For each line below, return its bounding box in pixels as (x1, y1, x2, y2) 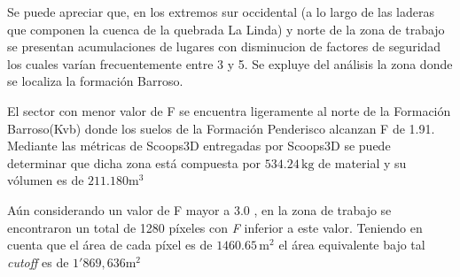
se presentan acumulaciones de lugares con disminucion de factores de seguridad (7, 37, 441, 56)
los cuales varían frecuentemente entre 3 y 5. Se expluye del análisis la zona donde (7, 54, 453, 73)
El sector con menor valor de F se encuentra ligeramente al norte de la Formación (7, 101, 451, 119)
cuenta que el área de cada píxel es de (7, 235, 213, 254)
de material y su (318, 153, 407, 172)
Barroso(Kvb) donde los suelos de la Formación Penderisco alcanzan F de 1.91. (7, 119, 435, 137)
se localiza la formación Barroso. (7, 72, 183, 90)
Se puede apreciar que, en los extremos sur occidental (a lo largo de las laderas (7, 3, 435, 20)
